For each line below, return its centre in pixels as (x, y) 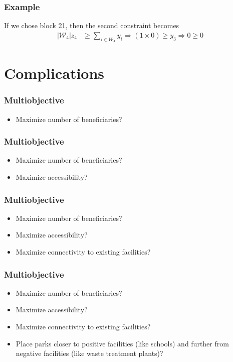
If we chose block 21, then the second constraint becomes (92, 25)
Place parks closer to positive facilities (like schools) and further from (122, 343)
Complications (54, 73)
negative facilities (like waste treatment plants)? (89, 353)
